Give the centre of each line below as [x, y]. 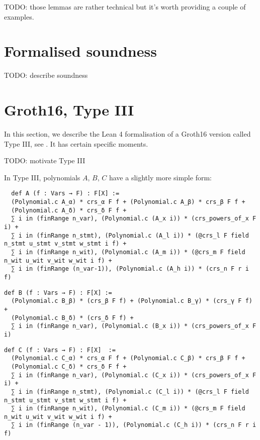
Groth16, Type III [69, 110]
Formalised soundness [80, 51]
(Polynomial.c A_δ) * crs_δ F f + [69, 210]
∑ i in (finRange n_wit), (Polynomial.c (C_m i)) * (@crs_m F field [128, 409]
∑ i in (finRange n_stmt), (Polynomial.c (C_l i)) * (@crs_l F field [130, 392]
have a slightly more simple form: [160, 177]
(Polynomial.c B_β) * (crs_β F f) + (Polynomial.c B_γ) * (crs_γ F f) [132, 301]
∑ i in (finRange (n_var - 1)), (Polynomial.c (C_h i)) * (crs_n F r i [134, 425]
